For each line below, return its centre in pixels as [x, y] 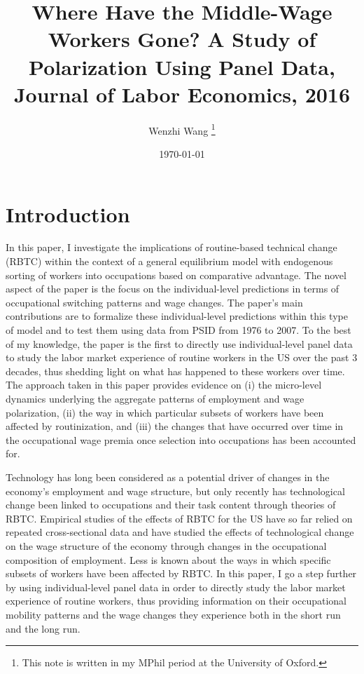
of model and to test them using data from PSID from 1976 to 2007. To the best [178, 330]
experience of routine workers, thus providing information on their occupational [176, 601]
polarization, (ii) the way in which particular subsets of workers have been [165, 412]
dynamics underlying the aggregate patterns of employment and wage [155, 398]
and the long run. [43, 628]
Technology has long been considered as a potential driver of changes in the [168, 477]
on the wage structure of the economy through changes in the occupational [166, 545]
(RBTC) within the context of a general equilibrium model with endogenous [169, 261]
